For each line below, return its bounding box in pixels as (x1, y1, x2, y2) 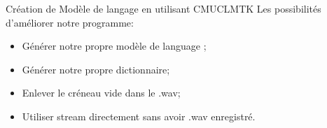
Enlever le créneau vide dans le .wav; (22, 85, 181, 100)
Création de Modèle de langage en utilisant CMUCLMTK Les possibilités (6, 1, 321, 15)
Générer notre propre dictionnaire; (22, 62, 170, 76)
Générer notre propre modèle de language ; (22, 38, 207, 53)
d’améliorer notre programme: (6, 15, 134, 29)
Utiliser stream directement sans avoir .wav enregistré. (22, 108, 256, 123)
